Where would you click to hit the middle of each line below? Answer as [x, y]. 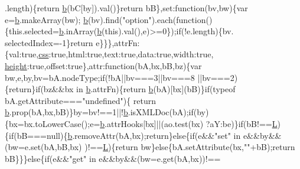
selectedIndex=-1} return [49, 42]
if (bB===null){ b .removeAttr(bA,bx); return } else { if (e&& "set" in [125, 135]
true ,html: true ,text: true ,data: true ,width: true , [132, 54]
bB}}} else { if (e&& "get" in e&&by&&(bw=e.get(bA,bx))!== [113, 158]
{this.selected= [32, 31]
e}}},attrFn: [118, 42]
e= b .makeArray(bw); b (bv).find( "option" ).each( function [105, 19]
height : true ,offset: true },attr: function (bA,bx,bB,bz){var [103, 65]
